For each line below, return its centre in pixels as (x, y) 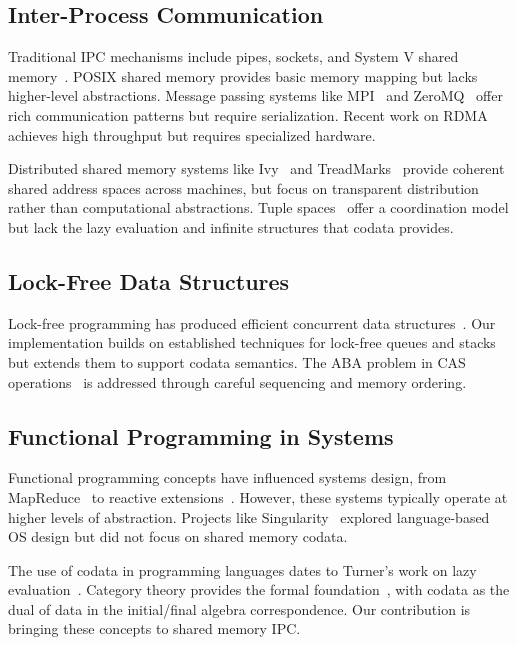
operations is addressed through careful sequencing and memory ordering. (237, 381)
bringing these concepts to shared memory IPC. (154, 628)
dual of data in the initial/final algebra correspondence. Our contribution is (239, 608)
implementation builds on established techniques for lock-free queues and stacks (252, 342)
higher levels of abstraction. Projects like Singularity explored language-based (249, 516)
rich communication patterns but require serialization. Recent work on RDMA (248, 114)
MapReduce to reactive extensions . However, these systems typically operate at (258, 496)
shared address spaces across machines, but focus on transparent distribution (243, 187)
